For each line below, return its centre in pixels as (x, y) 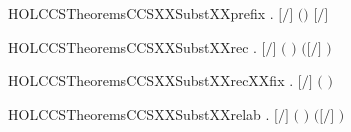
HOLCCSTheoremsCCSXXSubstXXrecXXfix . (151, 80)
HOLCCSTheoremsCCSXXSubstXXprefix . (141, 13)
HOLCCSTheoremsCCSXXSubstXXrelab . (139, 113)
